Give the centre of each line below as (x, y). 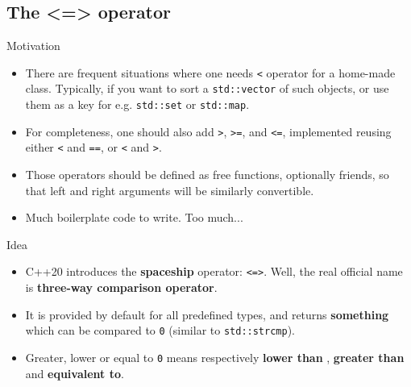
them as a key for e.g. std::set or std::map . (137, 104)
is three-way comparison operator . (121, 287)
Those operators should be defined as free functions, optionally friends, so (207, 175)
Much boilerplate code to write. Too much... (134, 217)
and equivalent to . (75, 373)
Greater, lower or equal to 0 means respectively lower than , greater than (215, 357)
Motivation (33, 46)
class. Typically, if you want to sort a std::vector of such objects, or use (207, 88)
